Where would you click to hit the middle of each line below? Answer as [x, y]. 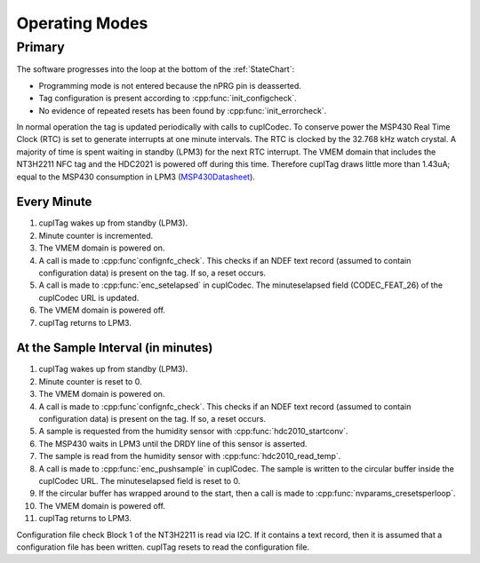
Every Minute [54, 202]
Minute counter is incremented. [96, 235]
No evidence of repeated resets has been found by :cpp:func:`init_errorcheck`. [183, 110]
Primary [41, 47]
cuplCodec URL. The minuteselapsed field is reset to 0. [140, 480]
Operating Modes [82, 23]
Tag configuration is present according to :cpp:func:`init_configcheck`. [168, 99]
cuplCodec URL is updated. [89, 297]
